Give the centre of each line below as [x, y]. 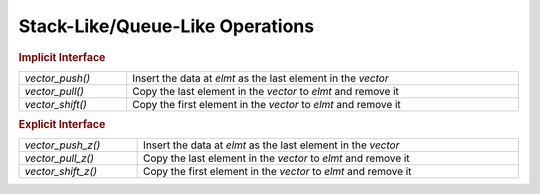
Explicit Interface [62, 125]
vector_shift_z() [61, 172]
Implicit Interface [62, 57]
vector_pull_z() [59, 158]
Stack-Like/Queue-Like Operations [166, 26]
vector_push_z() [62, 145]
